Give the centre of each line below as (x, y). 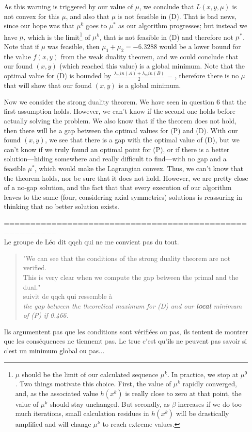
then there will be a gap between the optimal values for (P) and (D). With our (121, 130)
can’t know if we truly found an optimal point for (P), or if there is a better (117, 149)
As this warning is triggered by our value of (69, 6)
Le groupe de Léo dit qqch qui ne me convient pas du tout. (92, 242)
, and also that (87, 16)
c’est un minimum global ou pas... (54, 351)
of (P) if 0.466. (46, 315)
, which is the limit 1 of (57, 36)
